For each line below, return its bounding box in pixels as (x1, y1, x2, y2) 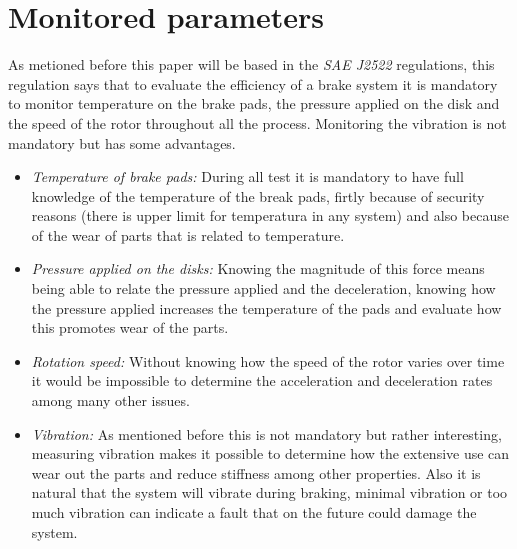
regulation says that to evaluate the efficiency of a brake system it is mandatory (8, 73, 498, 94)
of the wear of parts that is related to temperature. (31, 224, 345, 245)
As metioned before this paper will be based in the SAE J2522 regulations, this (8, 54, 495, 75)
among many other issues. (31, 390, 190, 411)
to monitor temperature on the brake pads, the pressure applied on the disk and (8, 93, 500, 114)
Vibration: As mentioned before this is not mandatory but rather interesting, (31, 423, 502, 444)
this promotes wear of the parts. (31, 317, 229, 338)
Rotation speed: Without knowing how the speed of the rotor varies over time (31, 350, 505, 371)
